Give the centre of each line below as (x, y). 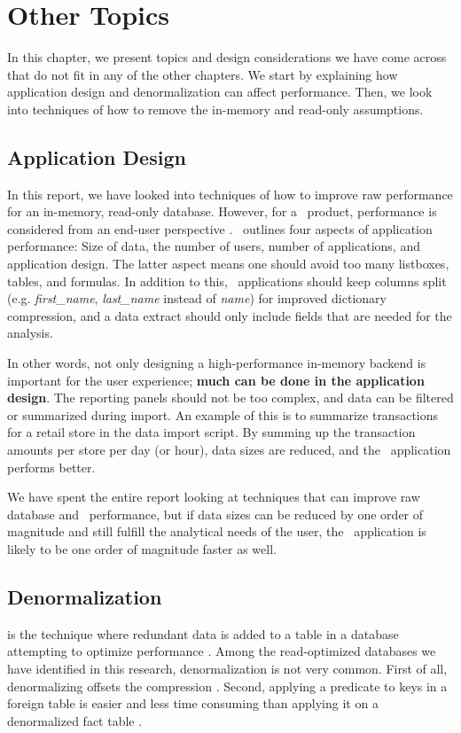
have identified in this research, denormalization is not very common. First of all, (227, 668)
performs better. (51, 467)
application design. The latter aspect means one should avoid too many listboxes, (228, 264)
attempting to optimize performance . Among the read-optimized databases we (222, 651)
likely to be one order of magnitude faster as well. (142, 548)
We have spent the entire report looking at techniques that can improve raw (214, 497)
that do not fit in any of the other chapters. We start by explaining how (203, 74)
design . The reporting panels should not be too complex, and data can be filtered (230, 398)
